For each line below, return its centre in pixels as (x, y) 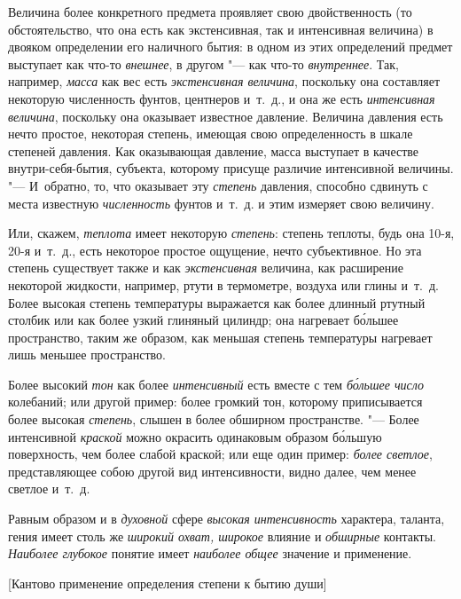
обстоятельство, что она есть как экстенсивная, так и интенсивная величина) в (221, 29)
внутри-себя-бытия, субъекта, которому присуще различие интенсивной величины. (231, 168)
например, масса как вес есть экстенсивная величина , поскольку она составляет (224, 81)
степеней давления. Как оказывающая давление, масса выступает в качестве (214, 150)
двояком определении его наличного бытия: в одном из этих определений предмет (230, 47)
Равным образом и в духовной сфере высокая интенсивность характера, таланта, (227, 519)
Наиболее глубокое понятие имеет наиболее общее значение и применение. (210, 553)
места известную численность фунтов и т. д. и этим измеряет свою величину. (221, 203)
